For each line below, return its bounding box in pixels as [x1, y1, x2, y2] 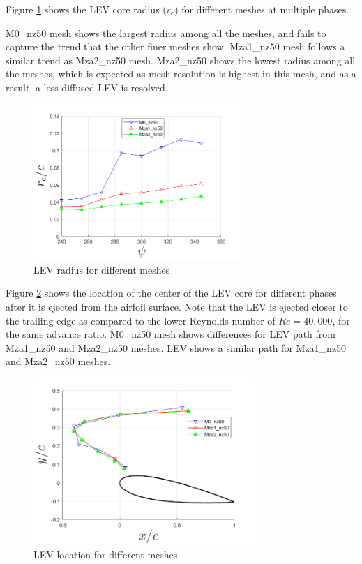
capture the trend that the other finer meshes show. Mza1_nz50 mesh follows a [6, 39, 345, 54]
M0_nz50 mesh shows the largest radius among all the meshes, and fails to [6, 25, 326, 40]
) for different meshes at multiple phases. [174, 2, 349, 16]
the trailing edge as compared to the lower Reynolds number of [6, 313, 276, 327]
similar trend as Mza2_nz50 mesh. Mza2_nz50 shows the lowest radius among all [6, 52, 356, 67]
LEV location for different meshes [33, 547, 178, 561]
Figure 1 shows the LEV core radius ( [6, 2, 167, 16]
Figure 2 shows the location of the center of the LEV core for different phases [6, 285, 337, 300]
